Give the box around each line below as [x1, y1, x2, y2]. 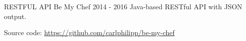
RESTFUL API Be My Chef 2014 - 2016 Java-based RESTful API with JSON [4, 1, 243, 11]
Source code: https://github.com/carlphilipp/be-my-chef [4, 27, 175, 38]
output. [4, 11, 27, 21]
